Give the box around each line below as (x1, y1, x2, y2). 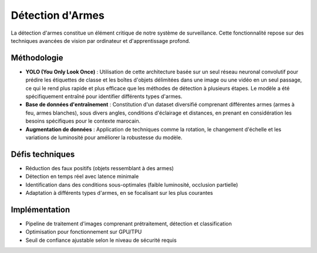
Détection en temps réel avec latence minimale (25, 173, 139, 180)
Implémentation (11, 204, 70, 214)
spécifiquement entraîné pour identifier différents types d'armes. (25, 93, 183, 100)
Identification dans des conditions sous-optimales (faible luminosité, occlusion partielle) (25, 181, 238, 188)
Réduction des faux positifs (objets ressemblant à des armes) (25, 164, 174, 171)
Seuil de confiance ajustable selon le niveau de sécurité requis (25, 237, 177, 244)
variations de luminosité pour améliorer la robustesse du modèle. (25, 134, 183, 141)
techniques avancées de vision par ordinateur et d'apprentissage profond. (11, 37, 191, 44)
